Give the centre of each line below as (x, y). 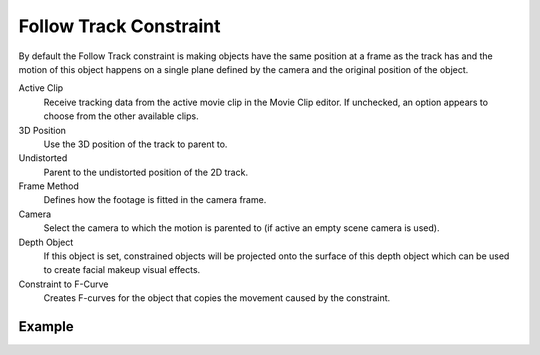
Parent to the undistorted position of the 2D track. (146, 172)
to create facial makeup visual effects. (122, 270)
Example (46, 326)
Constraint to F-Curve (63, 284)
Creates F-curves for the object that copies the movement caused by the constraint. (217, 298)
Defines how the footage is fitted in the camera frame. (155, 200)
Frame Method (48, 186)
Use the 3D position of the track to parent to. (135, 144)
